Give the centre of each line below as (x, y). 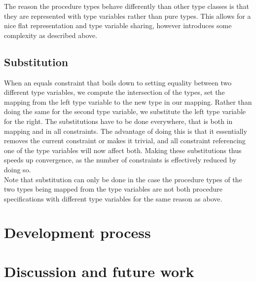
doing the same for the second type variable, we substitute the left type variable (125, 111)
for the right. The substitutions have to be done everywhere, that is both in (118, 121)
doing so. (18, 169)
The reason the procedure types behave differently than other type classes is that (127, 6)
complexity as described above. (51, 35)
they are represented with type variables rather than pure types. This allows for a (128, 16)
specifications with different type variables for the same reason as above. (113, 198)
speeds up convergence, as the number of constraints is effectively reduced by (120, 160)
